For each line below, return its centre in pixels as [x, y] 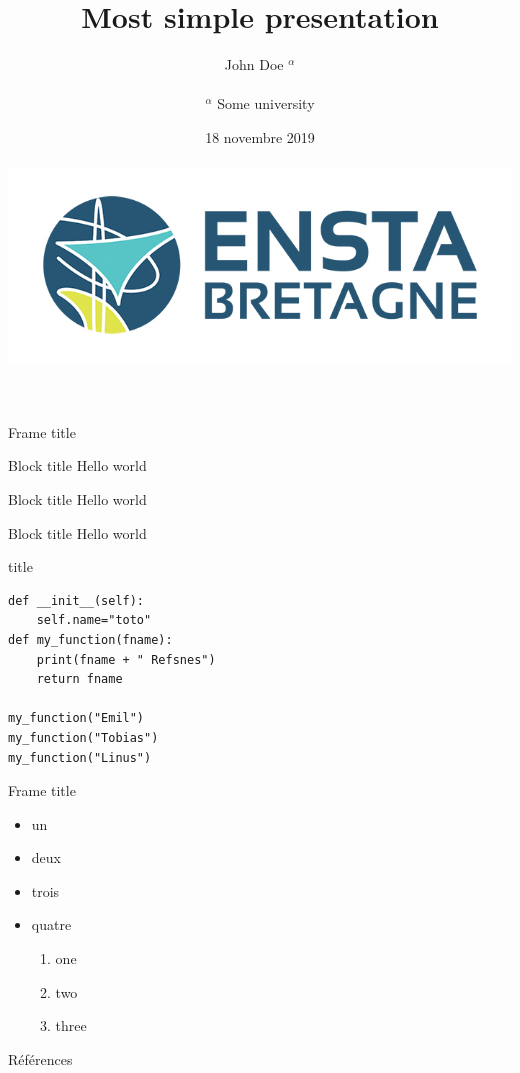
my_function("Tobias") [83, 737]
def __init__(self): [76, 600]
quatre [51, 924]
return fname [79, 679]
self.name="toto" [94, 620]
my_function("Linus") [80, 757]
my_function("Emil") [76, 718]
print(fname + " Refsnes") [126, 659]
